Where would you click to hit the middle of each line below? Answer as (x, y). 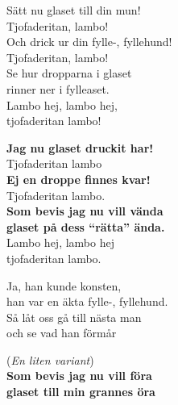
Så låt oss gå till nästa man (74, 317)
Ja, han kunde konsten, (64, 285)
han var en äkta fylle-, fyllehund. (87, 301)
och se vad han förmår (62, 333)
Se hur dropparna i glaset (69, 73)
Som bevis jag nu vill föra (79, 376)
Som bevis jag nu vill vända (85, 211)
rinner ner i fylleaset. (58, 88)
